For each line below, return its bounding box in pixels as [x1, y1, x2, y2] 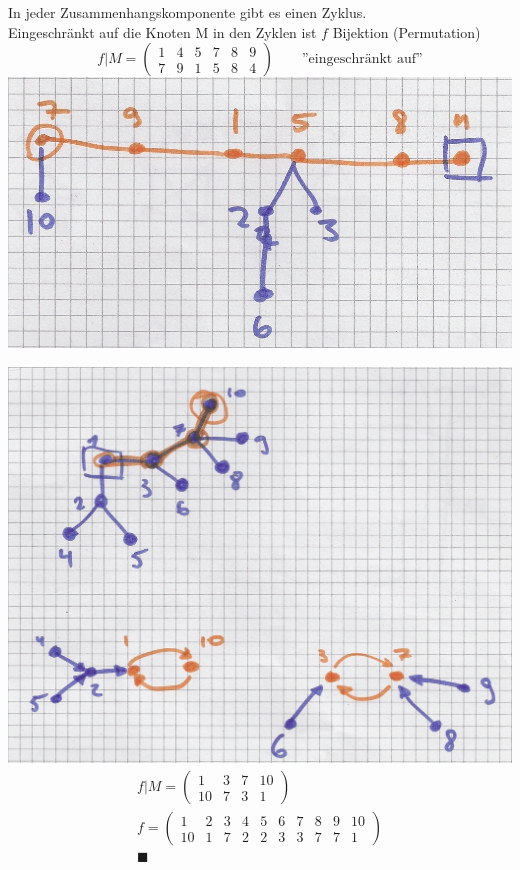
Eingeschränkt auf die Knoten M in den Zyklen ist [8, 21, 317, 42]
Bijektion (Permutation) [332, 21, 481, 42]
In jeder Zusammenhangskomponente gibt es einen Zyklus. [8, 2, 367, 22]
